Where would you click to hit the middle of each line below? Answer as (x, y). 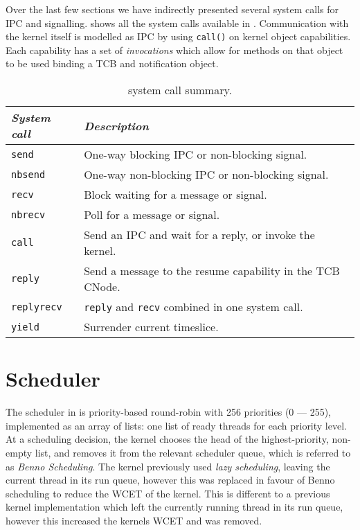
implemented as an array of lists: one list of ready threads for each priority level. (176, 425)
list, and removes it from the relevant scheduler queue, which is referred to (193, 452)
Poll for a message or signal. (152, 215)
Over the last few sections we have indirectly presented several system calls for (172, 9)
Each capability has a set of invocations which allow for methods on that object (174, 50)
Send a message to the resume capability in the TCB (212, 271)
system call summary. (180, 90)
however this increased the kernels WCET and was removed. (134, 520)
